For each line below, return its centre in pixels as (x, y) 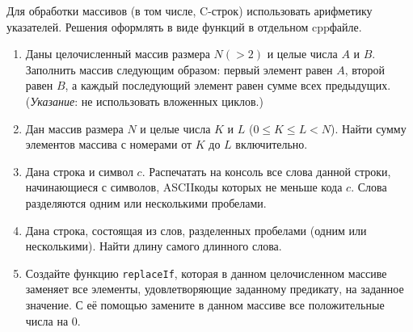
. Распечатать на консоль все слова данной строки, (266, 171)
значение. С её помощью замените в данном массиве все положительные (205, 304)
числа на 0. (53, 320)
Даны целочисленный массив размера (118, 54)
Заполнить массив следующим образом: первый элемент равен (179, 69)
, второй (365, 69)
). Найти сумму (369, 128)
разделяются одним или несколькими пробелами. (146, 202)
